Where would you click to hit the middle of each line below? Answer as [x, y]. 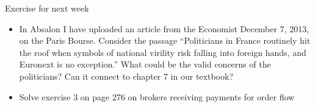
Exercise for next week [47, 8]
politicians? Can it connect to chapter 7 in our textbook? [126, 76]
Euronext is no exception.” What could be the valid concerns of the [145, 64]
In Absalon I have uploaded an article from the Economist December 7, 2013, [164, 28]
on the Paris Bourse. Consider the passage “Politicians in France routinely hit [165, 40]
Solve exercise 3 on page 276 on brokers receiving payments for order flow [157, 96]
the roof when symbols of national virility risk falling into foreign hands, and [163, 52]
